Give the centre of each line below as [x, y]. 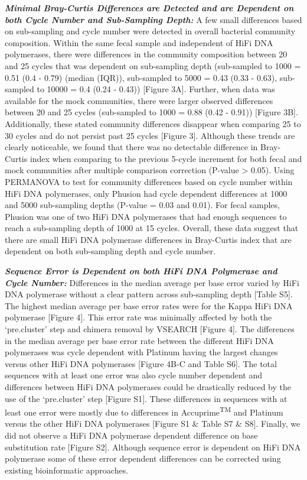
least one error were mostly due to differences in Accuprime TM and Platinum [144, 411]
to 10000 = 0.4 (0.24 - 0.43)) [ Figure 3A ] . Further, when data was [156, 89]
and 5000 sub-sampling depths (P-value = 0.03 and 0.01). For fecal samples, [142, 205]
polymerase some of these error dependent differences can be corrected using [143, 458]
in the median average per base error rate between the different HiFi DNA [139, 340]
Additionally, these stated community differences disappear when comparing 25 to [153, 123]
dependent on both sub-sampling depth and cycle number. [110, 251]
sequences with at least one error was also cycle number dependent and [134, 375]
